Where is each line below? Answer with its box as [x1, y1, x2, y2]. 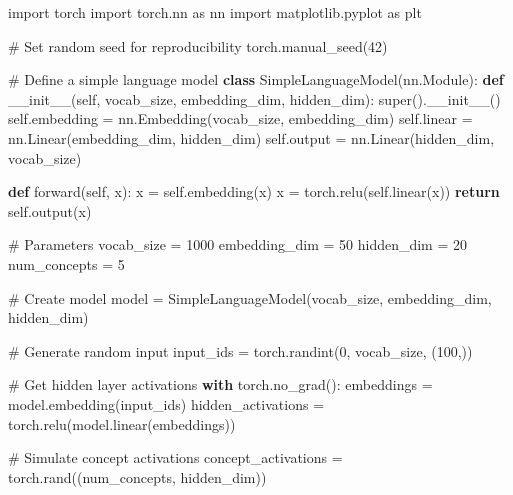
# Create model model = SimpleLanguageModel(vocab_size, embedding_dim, [8, 287, 492, 308]
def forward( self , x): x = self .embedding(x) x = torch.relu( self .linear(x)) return [8, 181, 500, 202]
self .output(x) [8, 200, 92, 221]
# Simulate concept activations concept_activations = [8, 447, 343, 468]
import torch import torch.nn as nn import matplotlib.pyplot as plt [8, 2, 422, 22]
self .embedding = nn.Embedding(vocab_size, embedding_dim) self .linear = [8, 108, 473, 129]
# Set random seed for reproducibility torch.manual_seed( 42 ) [8, 35, 388, 56]
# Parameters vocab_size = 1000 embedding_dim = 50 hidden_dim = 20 [8, 234, 468, 255]
